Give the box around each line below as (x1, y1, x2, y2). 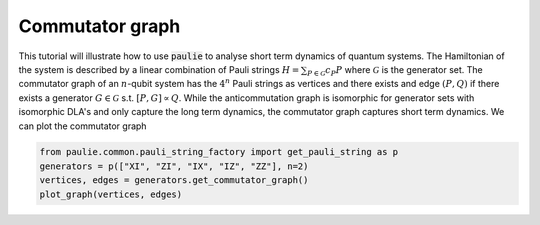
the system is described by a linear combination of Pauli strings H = (18, 63, 300, 75)
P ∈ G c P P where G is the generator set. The (306, 63, 484, 78)
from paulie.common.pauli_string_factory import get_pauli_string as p (39, 146, 399, 158)
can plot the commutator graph (18, 120, 147, 132)
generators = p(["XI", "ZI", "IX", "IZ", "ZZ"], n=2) (39, 160, 309, 172)
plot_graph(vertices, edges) (39, 188, 183, 200)
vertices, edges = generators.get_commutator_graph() (39, 175, 309, 186)
